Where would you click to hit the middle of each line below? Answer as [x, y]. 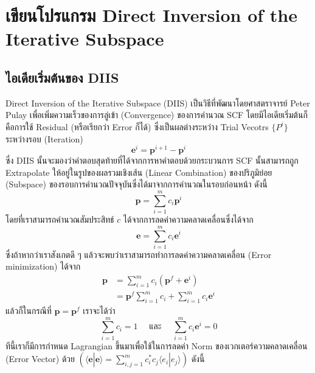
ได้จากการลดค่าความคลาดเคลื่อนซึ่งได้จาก [189, 219]
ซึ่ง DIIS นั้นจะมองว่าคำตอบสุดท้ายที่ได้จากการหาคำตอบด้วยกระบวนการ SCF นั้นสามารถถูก [152, 160]
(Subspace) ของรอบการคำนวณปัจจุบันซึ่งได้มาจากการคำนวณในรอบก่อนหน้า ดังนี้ [137, 184]
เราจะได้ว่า [99, 310]
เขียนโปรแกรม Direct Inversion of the [151, 15]
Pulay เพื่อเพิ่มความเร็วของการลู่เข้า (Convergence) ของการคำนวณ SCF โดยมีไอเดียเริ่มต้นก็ [157, 115]
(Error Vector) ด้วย [40, 359]
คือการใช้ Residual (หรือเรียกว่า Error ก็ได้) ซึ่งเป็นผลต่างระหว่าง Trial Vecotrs [137, 126]
